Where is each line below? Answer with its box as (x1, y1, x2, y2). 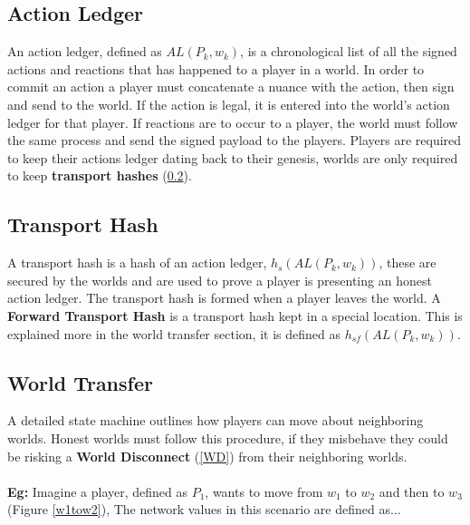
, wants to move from (205, 481, 323, 501)
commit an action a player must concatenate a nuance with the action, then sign (7, 77, 455, 96)
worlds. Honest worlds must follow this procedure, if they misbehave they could (7, 428, 448, 447)
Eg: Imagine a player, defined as (7, 481, 187, 501)
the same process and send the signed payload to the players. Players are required (7, 131, 462, 150)
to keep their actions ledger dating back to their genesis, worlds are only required (7, 148, 458, 167)
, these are (379, 253, 436, 272)
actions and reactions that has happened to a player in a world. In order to (7, 59, 425, 78)
